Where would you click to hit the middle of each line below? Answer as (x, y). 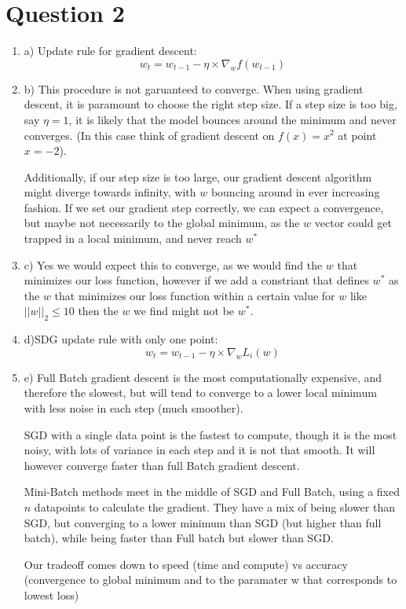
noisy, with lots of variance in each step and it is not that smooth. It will (199, 450)
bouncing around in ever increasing (295, 192)
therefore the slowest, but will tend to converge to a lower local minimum (200, 393)
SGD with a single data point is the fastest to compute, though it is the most (210, 434)
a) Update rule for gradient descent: (110, 51)
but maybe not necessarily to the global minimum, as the (162, 223)
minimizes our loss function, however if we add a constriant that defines (196, 280)
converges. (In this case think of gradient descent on (149, 135)
